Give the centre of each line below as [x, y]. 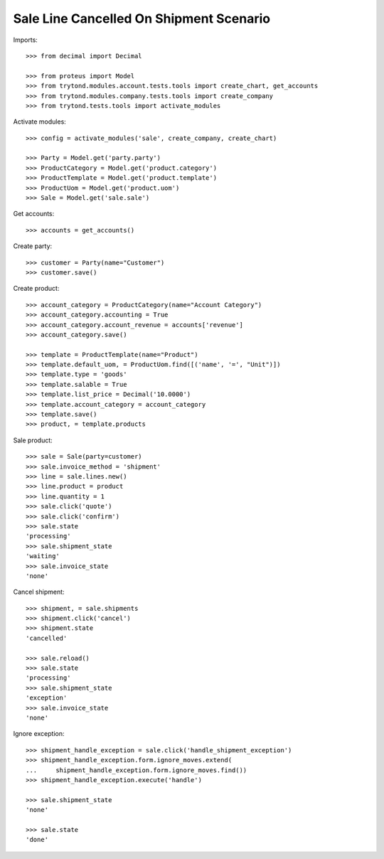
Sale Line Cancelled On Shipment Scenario [142, 18]
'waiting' [43, 556]
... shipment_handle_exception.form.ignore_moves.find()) [137, 770]
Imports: [26, 40]
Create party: [33, 246]
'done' [37, 840]
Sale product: [33, 440]
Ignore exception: [39, 734]
